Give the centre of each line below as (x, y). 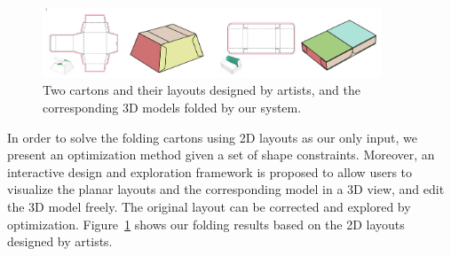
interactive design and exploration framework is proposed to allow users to (210, 171)
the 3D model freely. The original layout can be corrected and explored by (209, 206)
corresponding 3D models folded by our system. (172, 107)
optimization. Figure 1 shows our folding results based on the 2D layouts (206, 224)
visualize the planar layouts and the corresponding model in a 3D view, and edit (226, 189)
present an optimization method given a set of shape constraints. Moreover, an (221, 155)
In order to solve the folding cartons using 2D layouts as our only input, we (212, 137)
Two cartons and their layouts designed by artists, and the (202, 90)
